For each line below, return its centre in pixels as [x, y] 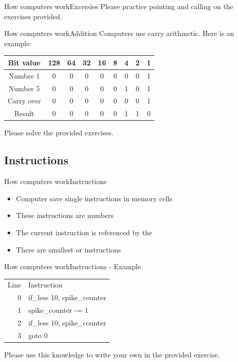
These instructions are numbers [65, 215]
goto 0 [38, 335]
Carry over [24, 101]
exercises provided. [33, 16]
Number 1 [24, 75]
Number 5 [24, 88]
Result [24, 113]
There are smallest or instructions [69, 249]
